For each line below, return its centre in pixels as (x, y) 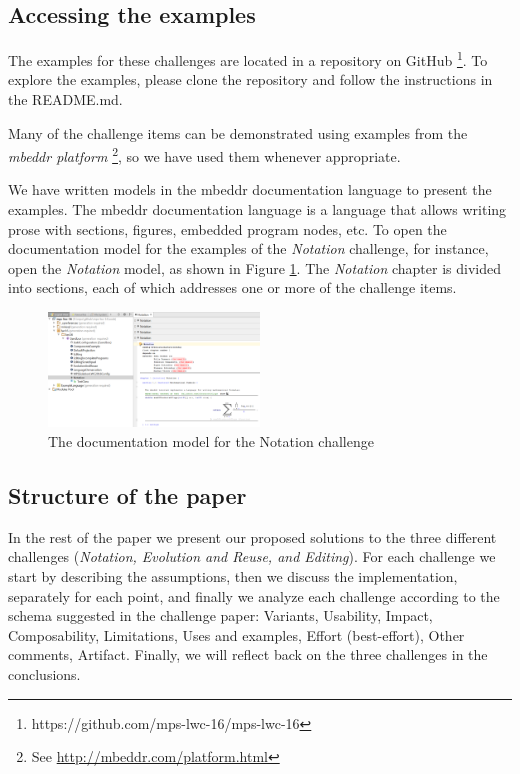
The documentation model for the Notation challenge (211, 440)
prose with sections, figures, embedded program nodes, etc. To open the (227, 228)
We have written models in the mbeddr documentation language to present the (250, 189)
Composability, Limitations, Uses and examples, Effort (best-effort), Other (236, 634)
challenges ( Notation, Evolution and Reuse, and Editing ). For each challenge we (252, 556)
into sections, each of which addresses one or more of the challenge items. (232, 287)
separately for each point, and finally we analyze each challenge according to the (254, 595)
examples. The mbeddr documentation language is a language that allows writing (257, 209)
